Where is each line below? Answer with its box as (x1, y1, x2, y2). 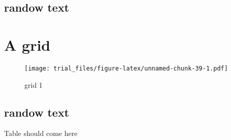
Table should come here (4, 128, 78, 138)
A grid (4, 34, 51, 55)
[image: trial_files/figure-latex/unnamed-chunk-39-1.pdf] (24, 64, 228, 72)
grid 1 (24, 79, 43, 90)
